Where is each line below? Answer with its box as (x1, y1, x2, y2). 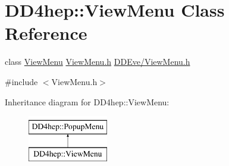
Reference (5, 21, 87, 45)
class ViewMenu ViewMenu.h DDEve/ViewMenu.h (5, 55, 190, 68)
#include (5, 75, 38, 87)
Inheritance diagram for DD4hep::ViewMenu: (5, 95, 170, 108)
